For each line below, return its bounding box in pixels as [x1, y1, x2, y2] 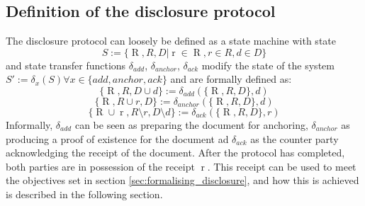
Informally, [6, 117, 53, 132]
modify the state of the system [201, 57, 335, 72]
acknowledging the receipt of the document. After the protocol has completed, [6, 145, 345, 160]
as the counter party [250, 131, 339, 146]
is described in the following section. [6, 186, 163, 201]
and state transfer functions [6, 57, 126, 72]
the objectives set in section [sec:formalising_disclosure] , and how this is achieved [6, 173, 359, 188]
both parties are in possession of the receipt [6, 159, 195, 173]
